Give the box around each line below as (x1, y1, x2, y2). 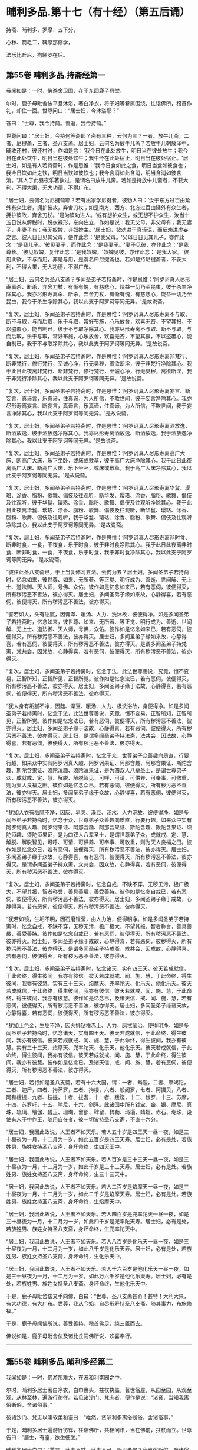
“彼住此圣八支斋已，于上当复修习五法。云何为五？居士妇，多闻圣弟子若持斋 (6, 569, 190, 576)
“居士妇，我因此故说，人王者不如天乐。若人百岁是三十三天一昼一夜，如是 (6, 1155, 184, 1162)
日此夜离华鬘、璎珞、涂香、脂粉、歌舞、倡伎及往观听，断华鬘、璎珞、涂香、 (6, 506, 192, 514)
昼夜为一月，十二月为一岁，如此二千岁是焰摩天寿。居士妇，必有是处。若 (11, 1190, 187, 1197)
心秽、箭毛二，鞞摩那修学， (6, 38, 74, 46)
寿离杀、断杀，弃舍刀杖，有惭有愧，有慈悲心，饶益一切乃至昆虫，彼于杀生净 (6, 283, 192, 290)
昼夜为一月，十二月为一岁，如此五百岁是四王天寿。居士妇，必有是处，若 (11, 1135, 187, 1142)
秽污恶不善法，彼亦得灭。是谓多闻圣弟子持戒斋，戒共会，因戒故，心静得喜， (6, 945, 192, 952)
